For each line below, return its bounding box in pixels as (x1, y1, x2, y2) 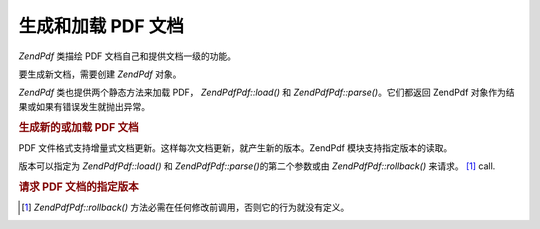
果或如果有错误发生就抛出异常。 (18, 100, 150, 112)
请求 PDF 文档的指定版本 (18, 180, 139, 194)
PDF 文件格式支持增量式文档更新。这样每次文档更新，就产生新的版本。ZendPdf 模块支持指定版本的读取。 (18, 141, 453, 154)
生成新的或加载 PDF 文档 (18, 120, 139, 134)
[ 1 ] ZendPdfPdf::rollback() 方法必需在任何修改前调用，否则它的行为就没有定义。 (21, 201, 350, 214)
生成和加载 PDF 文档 (18, 15, 185, 37)
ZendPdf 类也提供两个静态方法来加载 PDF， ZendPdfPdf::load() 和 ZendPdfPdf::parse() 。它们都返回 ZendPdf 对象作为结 (18, 86, 515, 99)
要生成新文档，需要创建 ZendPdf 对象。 (18, 68, 182, 80)
